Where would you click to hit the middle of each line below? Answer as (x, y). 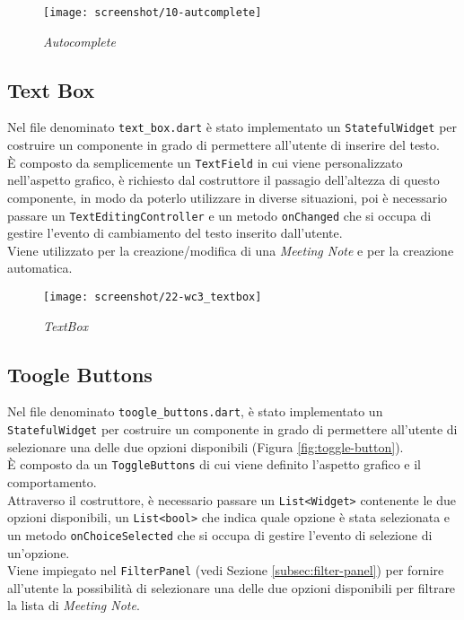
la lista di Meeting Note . (74, 605)
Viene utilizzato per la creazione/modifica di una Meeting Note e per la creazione (231, 250)
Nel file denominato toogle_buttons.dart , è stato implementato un (195, 411)
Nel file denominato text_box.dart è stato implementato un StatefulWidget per (232, 127)
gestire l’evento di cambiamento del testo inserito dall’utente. (175, 233)
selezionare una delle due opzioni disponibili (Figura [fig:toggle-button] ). (206, 446)
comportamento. (52, 482)
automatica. (40, 268)
